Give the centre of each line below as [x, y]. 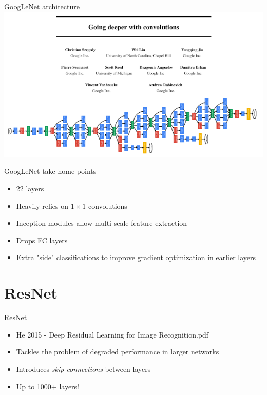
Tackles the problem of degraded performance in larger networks [118, 352]
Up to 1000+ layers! [48, 386]
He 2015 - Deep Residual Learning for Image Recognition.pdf [112, 334]
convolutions [108, 205]
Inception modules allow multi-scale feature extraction [102, 223]
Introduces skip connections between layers [83, 369]
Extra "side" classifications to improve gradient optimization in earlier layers [136, 257]
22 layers [30, 189]
